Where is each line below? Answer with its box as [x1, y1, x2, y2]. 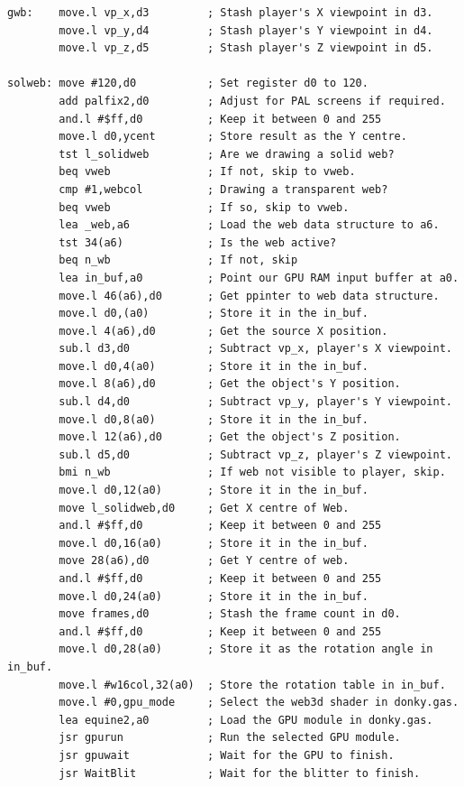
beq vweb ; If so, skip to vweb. [59, 200, 350, 214]
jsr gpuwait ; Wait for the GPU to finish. [59, 748, 395, 762]
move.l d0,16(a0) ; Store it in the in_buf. [59, 536, 368, 550]
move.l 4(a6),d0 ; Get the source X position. [59, 324, 388, 338]
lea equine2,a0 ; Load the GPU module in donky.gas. [59, 713, 433, 727]
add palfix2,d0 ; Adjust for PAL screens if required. [59, 94, 446, 107]
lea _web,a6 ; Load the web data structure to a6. [59, 218, 440, 232]
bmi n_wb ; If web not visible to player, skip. [59, 466, 446, 479]
